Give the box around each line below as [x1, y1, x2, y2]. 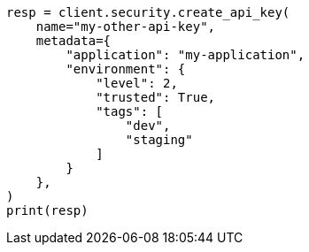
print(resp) [6, 203, 89, 218]
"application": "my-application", [66, 48, 305, 62]
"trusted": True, [96, 90, 216, 104]
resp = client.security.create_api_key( [6, 5, 290, 19]
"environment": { [66, 62, 186, 76]
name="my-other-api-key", [35, 19, 216, 34]
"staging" [125, 133, 193, 147]
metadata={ [35, 34, 112, 48]
